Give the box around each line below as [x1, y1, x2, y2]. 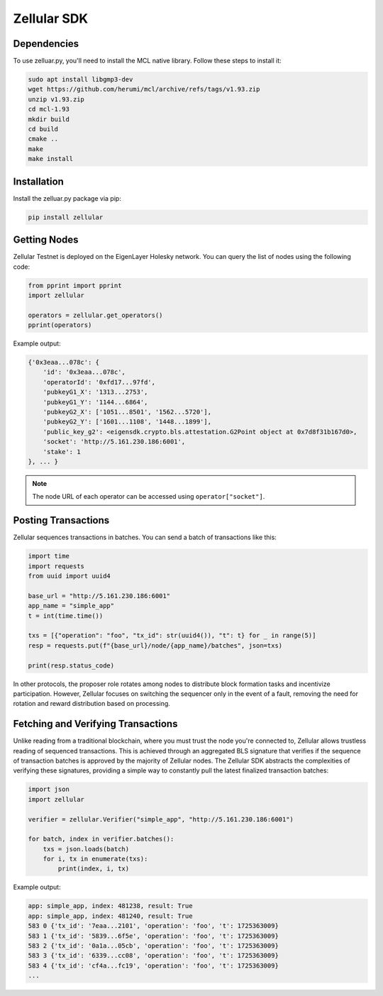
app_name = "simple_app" [28, 602, 115, 610]
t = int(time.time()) [28, 612, 104, 620]
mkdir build [28, 115, 70, 123]
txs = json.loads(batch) [43, 845, 130, 853]
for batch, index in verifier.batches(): [28, 835, 174, 843]
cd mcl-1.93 [28, 105, 70, 114]
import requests [28, 562, 85, 570]
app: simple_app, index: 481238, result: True [28, 902, 193, 910]
